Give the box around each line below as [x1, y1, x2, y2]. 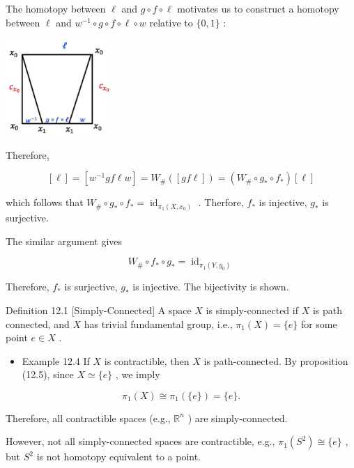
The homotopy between [6, 1, 106, 15]
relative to [149, 15, 193, 29]
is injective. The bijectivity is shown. [132, 279, 289, 294]
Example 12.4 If [22, 353, 90, 368]
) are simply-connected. [187, 410, 288, 425]
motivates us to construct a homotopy [177, 1, 339, 15]
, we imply [115, 367, 160, 382]
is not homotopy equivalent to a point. [36, 449, 201, 464]
